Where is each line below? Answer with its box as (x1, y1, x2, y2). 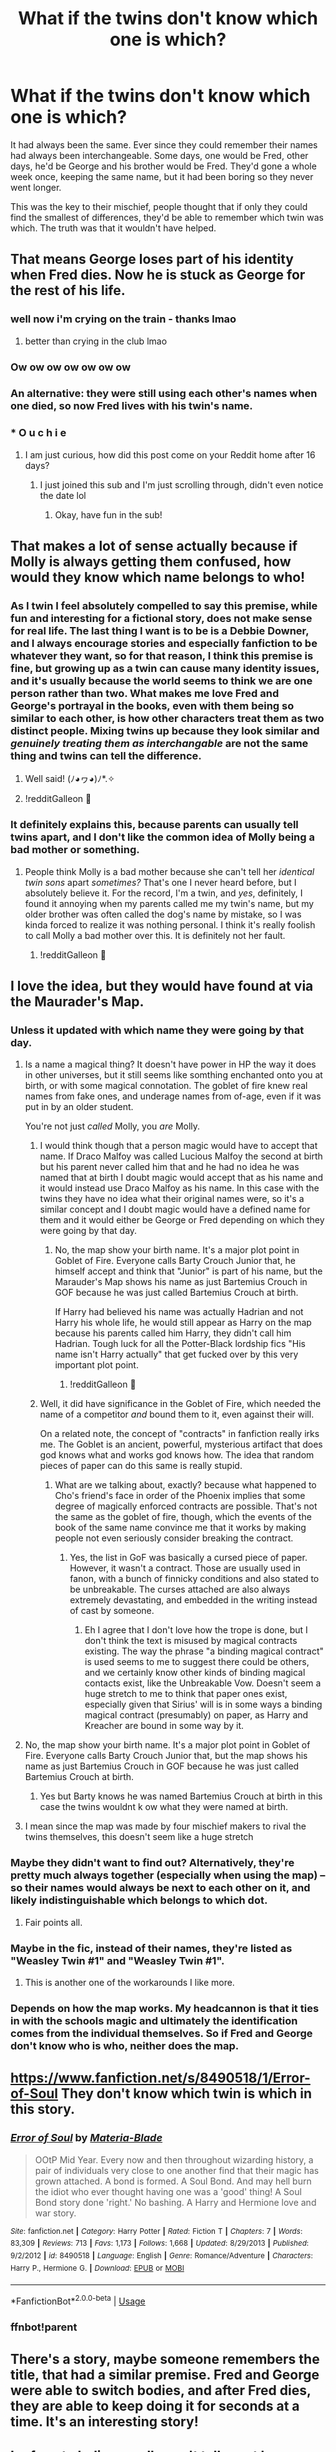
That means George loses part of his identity (10, 251, 294, 268)
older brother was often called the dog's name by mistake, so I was (24, 908, 302, 920)
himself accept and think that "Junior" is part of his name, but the (54, 1265, 323, 1277)
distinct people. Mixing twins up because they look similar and (10, 724, 320, 738)
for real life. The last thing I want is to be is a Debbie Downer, (10, 624, 310, 638)
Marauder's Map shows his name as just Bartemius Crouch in (54, 1276, 308, 1288)
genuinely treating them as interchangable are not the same (10, 737, 309, 751)
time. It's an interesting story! (10, 2413, 199, 2431)
